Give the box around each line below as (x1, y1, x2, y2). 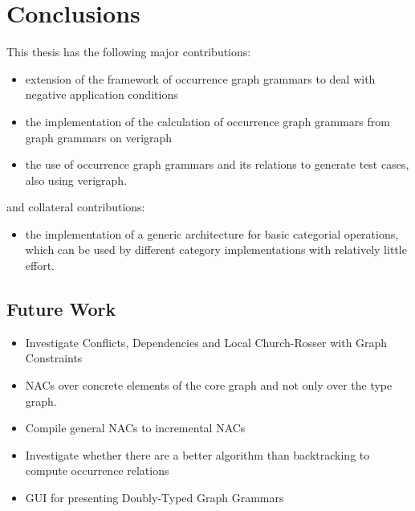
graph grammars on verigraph (25, 129, 173, 145)
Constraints (25, 350, 83, 366)
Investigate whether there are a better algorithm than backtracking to (25, 446, 370, 463)
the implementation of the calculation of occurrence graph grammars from (25, 112, 390, 129)
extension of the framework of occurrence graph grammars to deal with (25, 70, 376, 87)
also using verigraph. (25, 171, 128, 188)
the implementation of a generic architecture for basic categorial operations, (25, 225, 399, 242)
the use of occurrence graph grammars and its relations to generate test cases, (25, 156, 409, 173)
